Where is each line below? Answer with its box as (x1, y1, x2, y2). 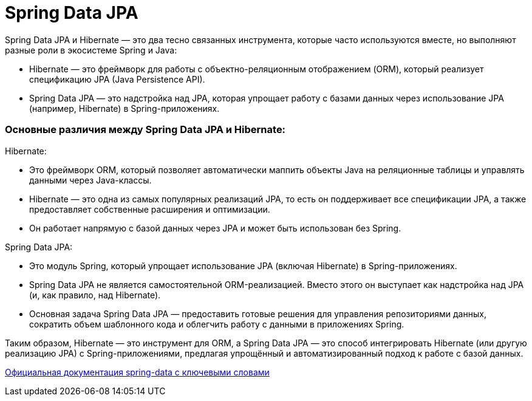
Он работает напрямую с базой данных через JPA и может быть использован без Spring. (29, 222, 401, 233)
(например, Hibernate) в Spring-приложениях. (29, 103, 220, 114)
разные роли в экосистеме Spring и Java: (5, 44, 177, 55)
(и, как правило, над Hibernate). (29, 289, 161, 300)
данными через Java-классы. (29, 174, 152, 185)
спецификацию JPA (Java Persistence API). (29, 74, 205, 84)
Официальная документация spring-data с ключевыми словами (5, 366, 270, 377)
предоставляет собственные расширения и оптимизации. (29, 204, 270, 214)
